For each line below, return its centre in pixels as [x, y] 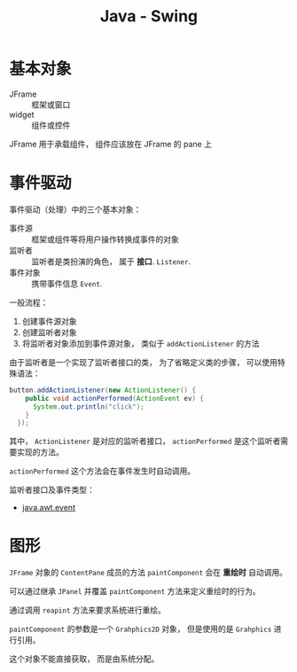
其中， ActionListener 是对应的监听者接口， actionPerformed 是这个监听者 [145, 441]
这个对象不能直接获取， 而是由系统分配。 [84, 659]
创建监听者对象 [49, 332]
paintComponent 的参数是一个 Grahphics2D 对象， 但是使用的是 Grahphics [141, 629]
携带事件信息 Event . [67, 283]
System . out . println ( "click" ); [88, 406]
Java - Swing [149, 16]
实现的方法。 [40, 452]
